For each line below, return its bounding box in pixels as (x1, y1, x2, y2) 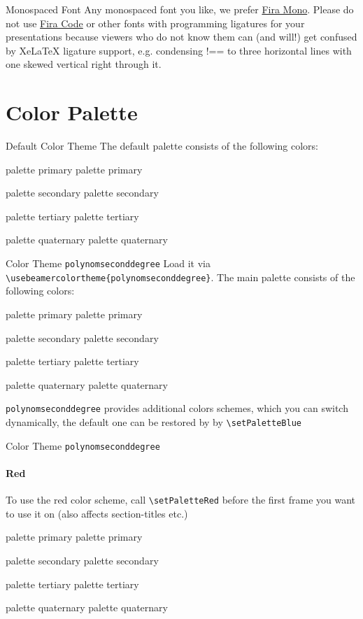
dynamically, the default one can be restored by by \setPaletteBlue (6, 415, 301, 429)
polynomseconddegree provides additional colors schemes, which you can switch (6, 401, 348, 415)
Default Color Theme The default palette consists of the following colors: (6, 138, 319, 153)
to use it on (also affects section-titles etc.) (6, 506, 188, 520)
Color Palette (6, 98, 138, 127)
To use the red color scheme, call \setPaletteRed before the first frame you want (6, 492, 356, 507)
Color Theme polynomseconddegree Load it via (6, 256, 211, 271)
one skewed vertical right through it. (6, 57, 162, 71)
